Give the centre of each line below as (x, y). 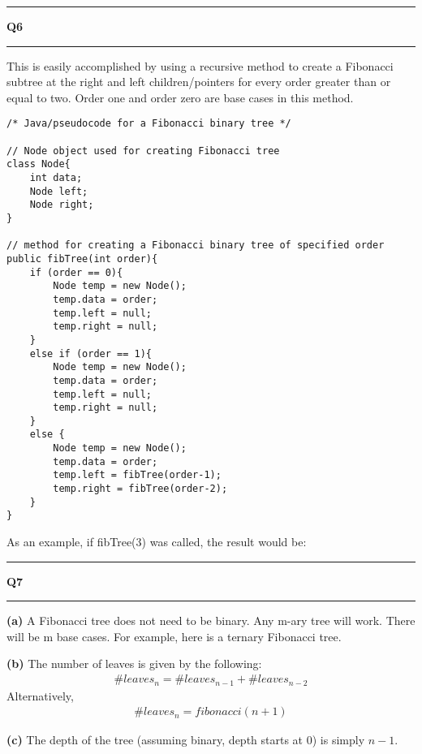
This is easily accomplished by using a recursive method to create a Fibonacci (200, 65)
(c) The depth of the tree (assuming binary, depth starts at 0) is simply (186, 740)
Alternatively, (40, 695)
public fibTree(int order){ (82, 259)
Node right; (62, 205)
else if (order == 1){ (90, 353)
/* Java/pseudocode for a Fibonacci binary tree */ (149, 124)
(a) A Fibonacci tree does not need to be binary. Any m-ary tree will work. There (211, 620)
